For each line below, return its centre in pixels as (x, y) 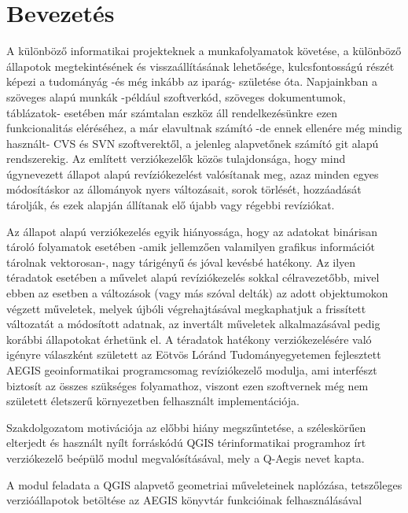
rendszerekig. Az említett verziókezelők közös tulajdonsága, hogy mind (176, 159)
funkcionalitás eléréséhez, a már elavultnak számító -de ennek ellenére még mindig (204, 128)
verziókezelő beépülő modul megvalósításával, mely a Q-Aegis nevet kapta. (186, 458)
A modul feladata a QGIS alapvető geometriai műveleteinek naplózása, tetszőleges (204, 484)
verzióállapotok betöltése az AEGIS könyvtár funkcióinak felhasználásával (184, 500)
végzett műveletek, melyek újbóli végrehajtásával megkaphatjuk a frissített (186, 308)
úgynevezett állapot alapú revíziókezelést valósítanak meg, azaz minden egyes (193, 173)
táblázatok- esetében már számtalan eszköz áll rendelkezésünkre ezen (172, 112)
